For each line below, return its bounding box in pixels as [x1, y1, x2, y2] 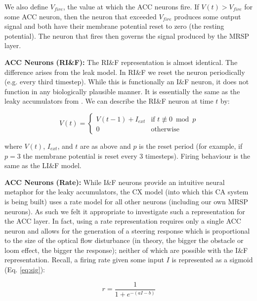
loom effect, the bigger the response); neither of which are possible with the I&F [4, 244, 248, 255]
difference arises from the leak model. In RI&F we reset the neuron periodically [4, 66, 245, 77]
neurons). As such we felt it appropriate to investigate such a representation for [4, 206, 245, 216]
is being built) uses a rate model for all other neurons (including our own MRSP [4, 196, 248, 206]
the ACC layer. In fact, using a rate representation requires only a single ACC [4, 216, 241, 226]
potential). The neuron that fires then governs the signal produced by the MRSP [4, 30, 250, 41]
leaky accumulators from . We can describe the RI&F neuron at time [4, 96, 214, 106]
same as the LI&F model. [4, 160, 82, 171]
